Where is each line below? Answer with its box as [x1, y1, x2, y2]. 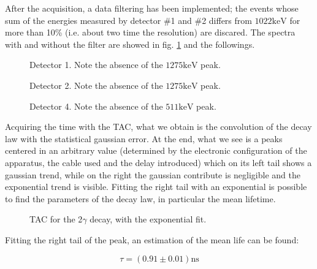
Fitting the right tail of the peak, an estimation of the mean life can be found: [5, 233, 299, 246]
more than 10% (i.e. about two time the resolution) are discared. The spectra [5, 26, 296, 39]
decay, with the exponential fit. [90, 213, 207, 225]
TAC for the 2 [29, 213, 83, 225]
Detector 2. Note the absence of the [29, 78, 163, 91]
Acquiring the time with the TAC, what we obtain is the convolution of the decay [5, 120, 312, 133]
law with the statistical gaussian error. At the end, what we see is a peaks [5, 132, 283, 145]
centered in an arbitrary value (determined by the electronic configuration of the [5, 144, 307, 157]
